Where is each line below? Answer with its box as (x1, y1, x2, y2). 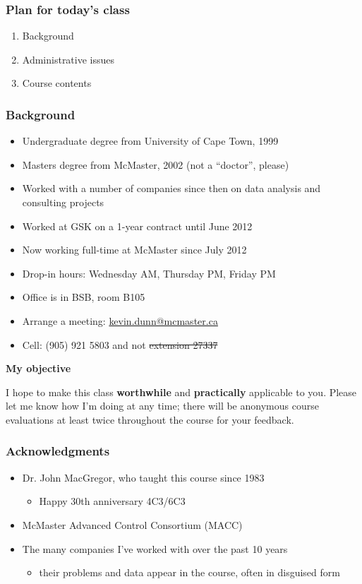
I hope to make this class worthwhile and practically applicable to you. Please (6, 384, 357, 399)
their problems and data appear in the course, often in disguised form (39, 565, 340, 580)
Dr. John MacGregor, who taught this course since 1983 (22, 470, 265, 484)
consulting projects (22, 195, 104, 209)
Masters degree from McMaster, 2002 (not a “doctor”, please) (22, 157, 289, 172)
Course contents (22, 76, 92, 90)
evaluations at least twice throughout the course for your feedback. (6, 412, 294, 427)
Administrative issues (22, 52, 115, 66)
